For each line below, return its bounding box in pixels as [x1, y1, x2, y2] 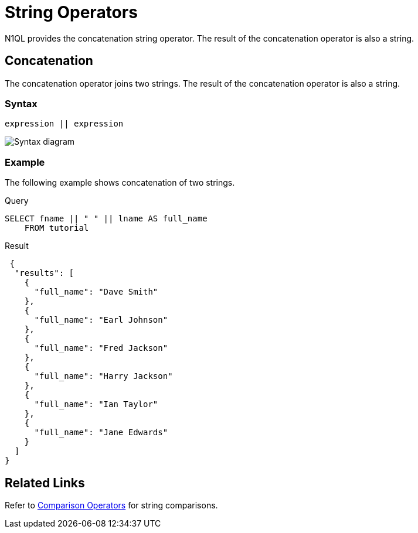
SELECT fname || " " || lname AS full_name [5, 214, 208, 224]
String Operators [5, 2, 138, 22]
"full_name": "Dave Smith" [34, 287, 158, 297]
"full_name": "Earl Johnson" [34, 315, 168, 325]
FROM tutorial [24, 223, 89, 233]
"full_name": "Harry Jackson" [34, 371, 173, 381]
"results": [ [14, 268, 74, 278]
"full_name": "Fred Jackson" [34, 343, 168, 353]
